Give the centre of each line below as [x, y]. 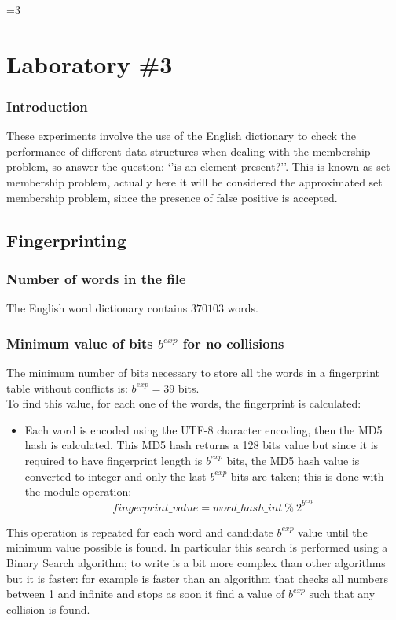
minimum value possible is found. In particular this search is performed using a [197, 547]
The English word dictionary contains [97, 308]
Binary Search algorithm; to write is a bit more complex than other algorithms [196, 562]
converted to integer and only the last [115, 476]
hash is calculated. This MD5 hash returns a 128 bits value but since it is [202, 445]
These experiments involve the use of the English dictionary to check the [181, 136]
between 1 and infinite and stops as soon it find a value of [146, 594]
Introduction [47, 106]
